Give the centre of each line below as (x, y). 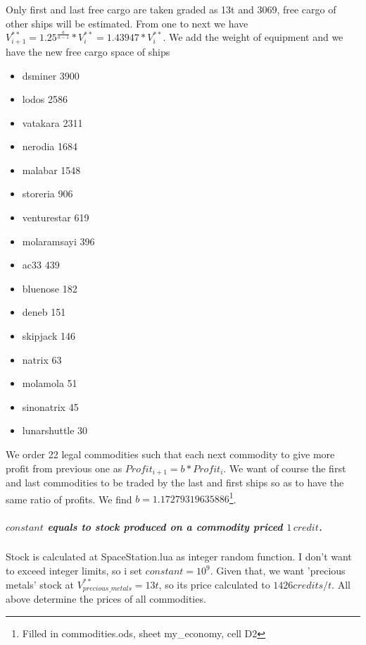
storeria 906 (48, 193)
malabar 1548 (51, 170)
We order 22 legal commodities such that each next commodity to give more (170, 454)
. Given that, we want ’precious (278, 571)
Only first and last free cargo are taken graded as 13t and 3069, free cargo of (171, 9)
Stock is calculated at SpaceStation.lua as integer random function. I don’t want (179, 557)
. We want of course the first (285, 468)
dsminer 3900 (51, 75)
